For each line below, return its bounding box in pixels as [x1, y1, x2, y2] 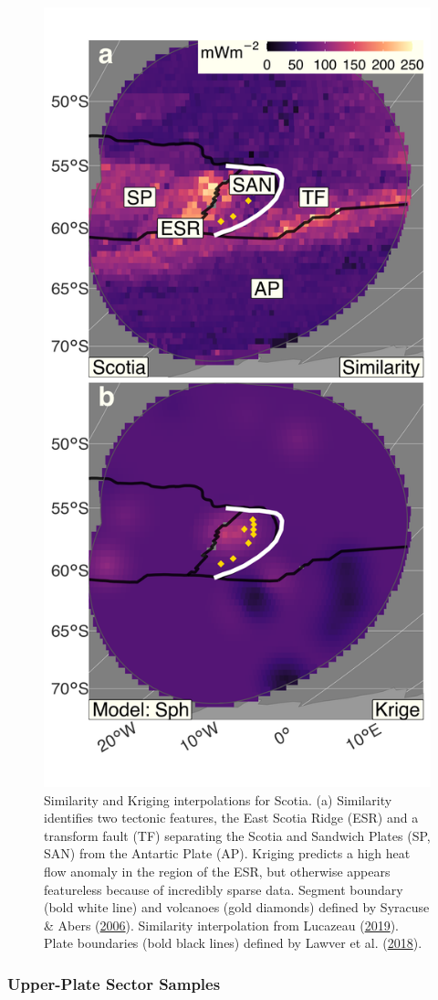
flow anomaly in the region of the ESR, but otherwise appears [44, 861, 391, 880]
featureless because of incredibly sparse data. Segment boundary [44, 879, 403, 899]
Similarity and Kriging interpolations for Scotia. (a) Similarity [44, 790, 392, 809]
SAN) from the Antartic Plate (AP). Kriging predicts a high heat [44, 844, 411, 863]
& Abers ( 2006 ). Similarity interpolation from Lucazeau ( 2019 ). [44, 915, 399, 934]
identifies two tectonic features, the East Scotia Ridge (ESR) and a [44, 808, 419, 827]
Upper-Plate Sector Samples [7, 972, 221, 995]
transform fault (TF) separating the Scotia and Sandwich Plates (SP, [44, 825, 431, 845]
